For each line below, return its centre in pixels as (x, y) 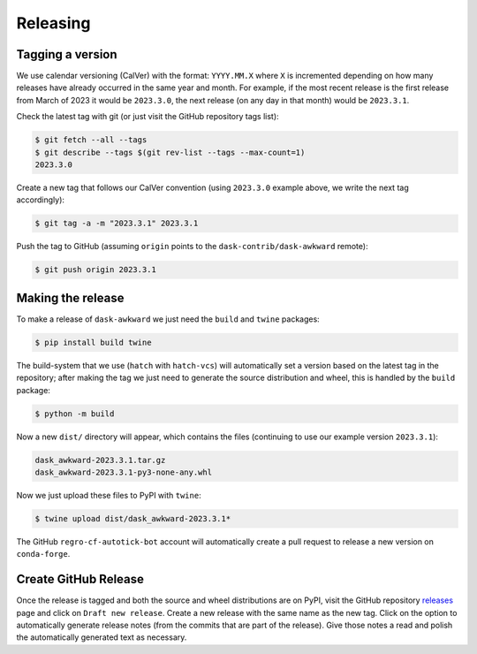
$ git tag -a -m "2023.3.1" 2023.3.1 (117, 224)
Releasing (53, 23)
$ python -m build (75, 414)
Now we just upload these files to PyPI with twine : (109, 495)
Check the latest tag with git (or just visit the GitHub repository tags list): (148, 117)
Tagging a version (67, 54)
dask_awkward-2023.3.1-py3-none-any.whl (123, 472)
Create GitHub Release (80, 579)
